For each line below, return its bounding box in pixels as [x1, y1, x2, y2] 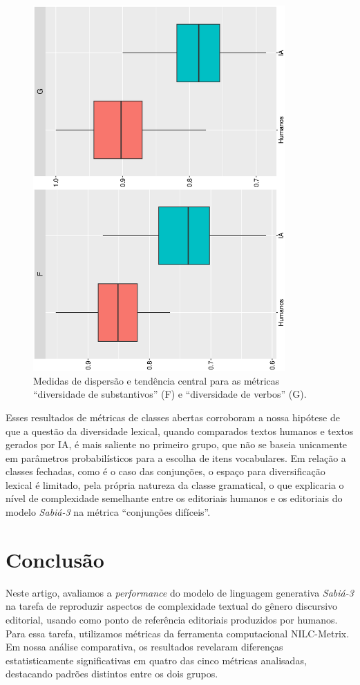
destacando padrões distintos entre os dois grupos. [6, 666, 218, 681]
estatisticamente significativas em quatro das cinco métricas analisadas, [6, 653, 307, 667]
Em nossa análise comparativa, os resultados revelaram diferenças [6, 639, 283, 654]
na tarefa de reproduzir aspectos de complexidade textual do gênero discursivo [6, 599, 338, 613]
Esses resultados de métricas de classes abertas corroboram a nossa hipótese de [6, 409, 340, 424]
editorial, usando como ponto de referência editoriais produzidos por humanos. [6, 612, 338, 626]
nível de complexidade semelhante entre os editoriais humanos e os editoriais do [6, 491, 343, 505]
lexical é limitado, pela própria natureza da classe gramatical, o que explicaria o [6, 477, 344, 492]
